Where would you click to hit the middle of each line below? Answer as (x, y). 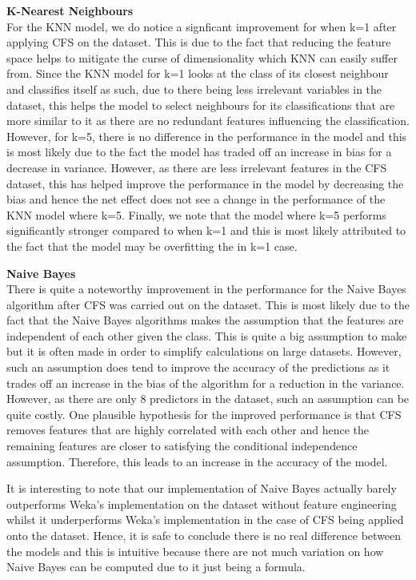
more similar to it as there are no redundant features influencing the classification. (208, 121)
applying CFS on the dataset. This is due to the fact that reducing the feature (199, 42)
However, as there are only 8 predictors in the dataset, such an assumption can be (208, 399)
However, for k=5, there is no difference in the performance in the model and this (207, 136)
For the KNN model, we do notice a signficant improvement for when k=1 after (202, 26)
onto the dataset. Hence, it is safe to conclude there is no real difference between (204, 535)
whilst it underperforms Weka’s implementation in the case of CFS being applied (205, 520)
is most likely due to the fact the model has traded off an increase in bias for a (199, 152)
